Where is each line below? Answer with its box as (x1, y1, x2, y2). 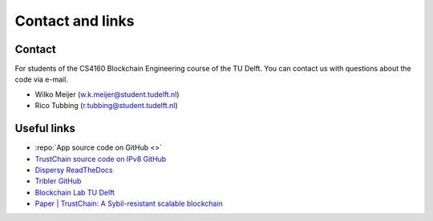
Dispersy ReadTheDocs (34, 165, 113, 175)
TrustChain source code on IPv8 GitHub (34, 154, 167, 163)
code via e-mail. (14, 74, 68, 84)
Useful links (14, 122, 76, 135)
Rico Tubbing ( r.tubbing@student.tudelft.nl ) (34, 101, 178, 110)
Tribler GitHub (34, 176, 82, 186)
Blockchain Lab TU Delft (34, 187, 115, 197)
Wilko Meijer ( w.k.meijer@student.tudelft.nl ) (34, 89, 180, 99)
